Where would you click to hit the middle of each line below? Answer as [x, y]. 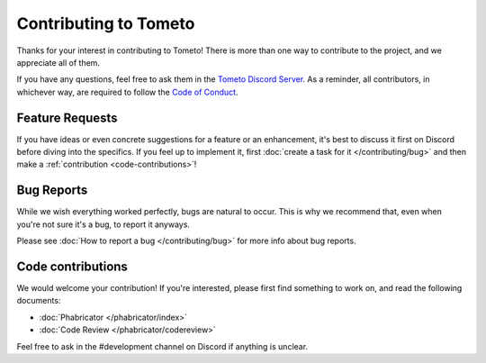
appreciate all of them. [58, 62]
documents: [39, 301]
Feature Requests [67, 118]
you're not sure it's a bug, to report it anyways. [103, 224]
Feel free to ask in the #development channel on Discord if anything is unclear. [162, 346]
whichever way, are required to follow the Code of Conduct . [127, 92]
